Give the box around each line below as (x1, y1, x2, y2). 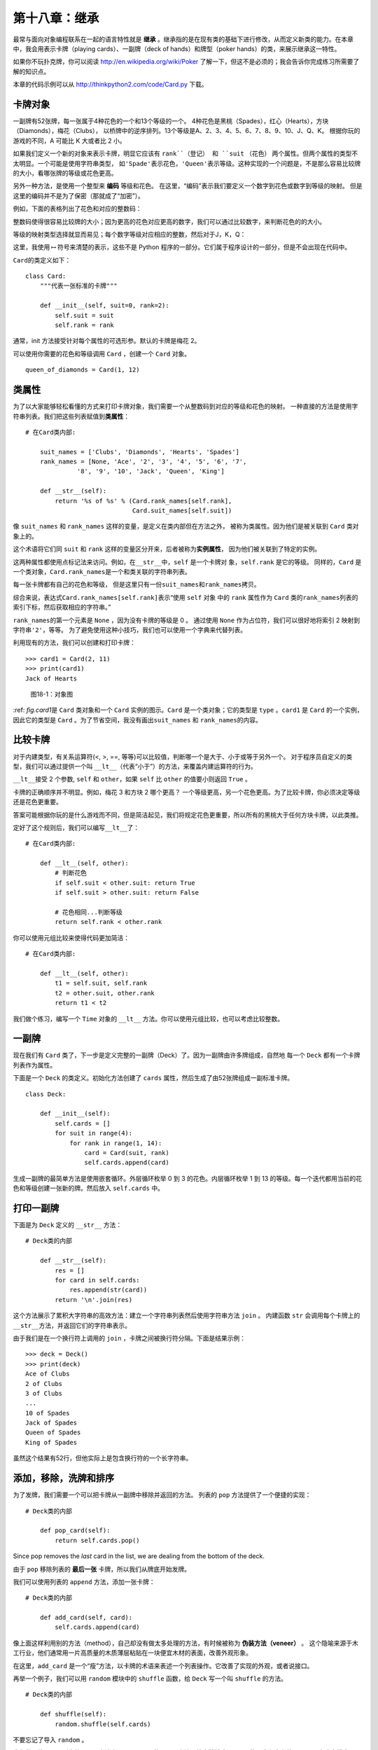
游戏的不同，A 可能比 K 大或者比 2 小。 (13, 136, 126, 145)
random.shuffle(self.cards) (55, 1720, 151, 1728)
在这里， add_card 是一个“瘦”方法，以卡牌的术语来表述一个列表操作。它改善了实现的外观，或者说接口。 (13, 1661, 314, 1669)
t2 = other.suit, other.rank (55, 989, 155, 997)
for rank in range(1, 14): (69, 1139, 162, 1147)
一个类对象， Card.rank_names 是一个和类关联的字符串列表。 (13, 567, 192, 575)
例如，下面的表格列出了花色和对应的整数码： (13, 204, 142, 213)
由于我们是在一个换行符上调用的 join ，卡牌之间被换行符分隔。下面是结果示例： (13, 1333, 246, 1342)
